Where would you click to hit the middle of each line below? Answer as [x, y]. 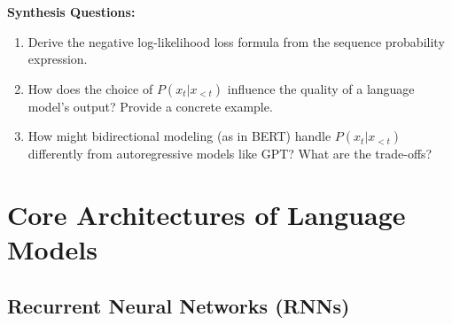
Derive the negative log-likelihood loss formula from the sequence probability [236, 41]
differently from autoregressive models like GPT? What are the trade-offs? [230, 154]
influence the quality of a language [321, 88]
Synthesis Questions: [71, 12]
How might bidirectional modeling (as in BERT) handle [179, 136]
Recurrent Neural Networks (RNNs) [179, 305]
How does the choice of [90, 88]
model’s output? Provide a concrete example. [150, 106]
